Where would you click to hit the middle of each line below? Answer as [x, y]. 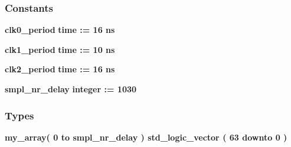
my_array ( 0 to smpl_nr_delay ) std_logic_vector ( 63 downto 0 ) [146, 137]
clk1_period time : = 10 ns [60, 49]
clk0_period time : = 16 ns [60, 30]
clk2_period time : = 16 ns [60, 69]
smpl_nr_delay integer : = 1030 [71, 89]
